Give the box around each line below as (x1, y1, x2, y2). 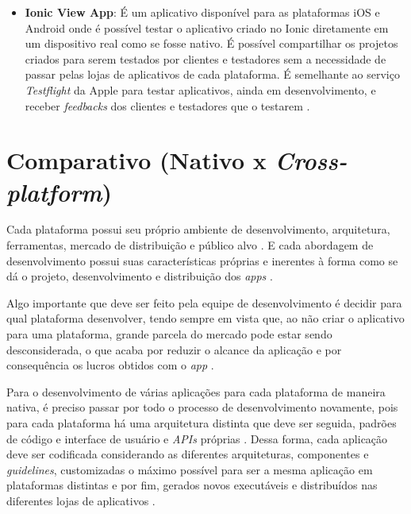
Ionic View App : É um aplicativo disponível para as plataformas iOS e (25, 4, 380, 20)
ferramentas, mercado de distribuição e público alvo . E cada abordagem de (6, 237, 374, 253)
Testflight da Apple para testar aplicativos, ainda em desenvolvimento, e (25, 81, 376, 98)
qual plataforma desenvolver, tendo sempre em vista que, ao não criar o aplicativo (6, 310, 405, 327)
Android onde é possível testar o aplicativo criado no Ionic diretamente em (25, 19, 389, 36)
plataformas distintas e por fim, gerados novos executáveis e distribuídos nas (6, 477, 378, 493)
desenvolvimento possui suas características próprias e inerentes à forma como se (6, 252, 398, 269)
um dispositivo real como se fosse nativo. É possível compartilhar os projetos (25, 35, 398, 52)
